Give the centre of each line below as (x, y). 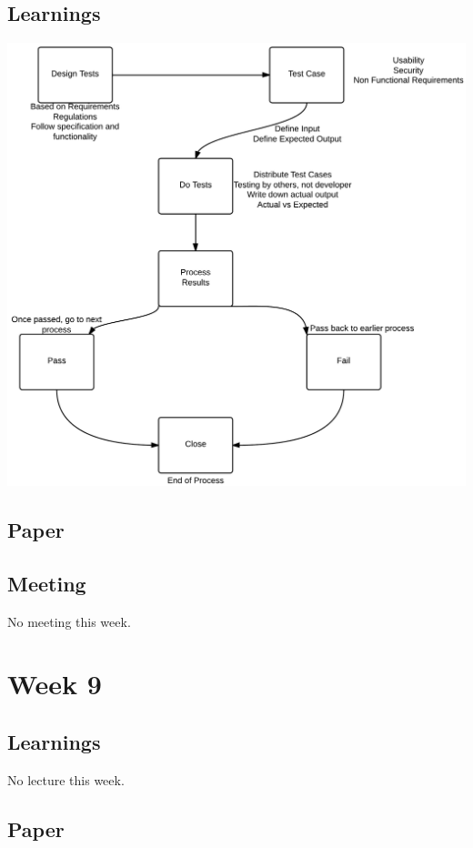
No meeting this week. (69, 621)
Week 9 (55, 684)
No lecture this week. (66, 779)
